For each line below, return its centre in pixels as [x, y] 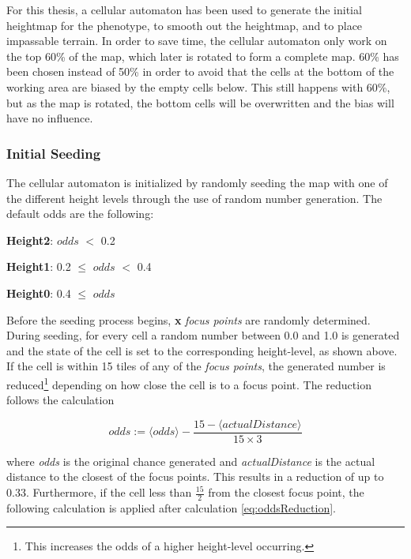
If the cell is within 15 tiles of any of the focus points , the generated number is [196, 366]
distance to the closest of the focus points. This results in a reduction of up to [195, 476]
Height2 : [30, 240]
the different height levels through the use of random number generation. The [194, 198]
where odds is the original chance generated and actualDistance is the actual [191, 461]
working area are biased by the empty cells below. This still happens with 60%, [198, 86]
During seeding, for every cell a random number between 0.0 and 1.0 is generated [203, 335]
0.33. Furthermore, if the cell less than [99, 492]
